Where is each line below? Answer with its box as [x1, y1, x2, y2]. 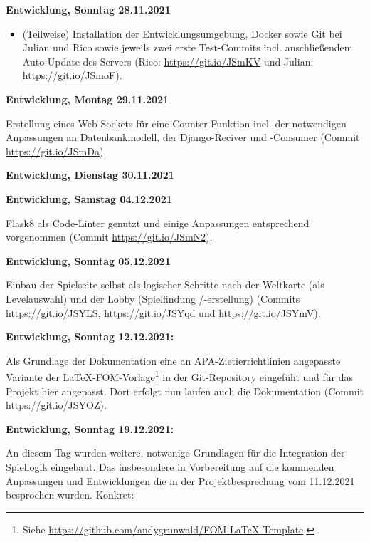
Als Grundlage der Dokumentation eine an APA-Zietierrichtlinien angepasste [6, 353, 341, 368]
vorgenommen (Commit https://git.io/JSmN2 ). [6, 229, 213, 244]
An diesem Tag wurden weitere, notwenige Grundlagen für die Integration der [6, 445, 345, 460]
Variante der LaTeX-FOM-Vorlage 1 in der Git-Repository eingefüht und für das [6, 368, 354, 384]
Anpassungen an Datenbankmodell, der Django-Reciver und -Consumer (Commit [6, 130, 360, 145]
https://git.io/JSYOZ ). [6, 397, 107, 412]
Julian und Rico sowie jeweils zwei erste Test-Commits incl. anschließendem [22, 40, 353, 55]
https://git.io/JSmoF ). [22, 68, 122, 83]
